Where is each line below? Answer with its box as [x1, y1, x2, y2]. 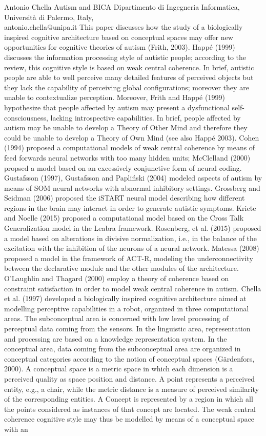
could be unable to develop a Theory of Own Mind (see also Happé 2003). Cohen [4, 132, 259, 143]
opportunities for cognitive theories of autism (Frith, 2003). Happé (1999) [4, 42, 235, 52]
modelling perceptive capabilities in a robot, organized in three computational [4, 303, 249, 313]
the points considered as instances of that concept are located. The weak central [4, 403, 256, 414]
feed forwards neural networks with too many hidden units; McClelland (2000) [4, 152, 251, 163]
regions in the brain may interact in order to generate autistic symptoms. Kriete [4, 202, 256, 213]
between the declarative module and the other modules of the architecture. [4, 263, 239, 273]
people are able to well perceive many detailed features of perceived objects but [4, 72, 254, 83]
